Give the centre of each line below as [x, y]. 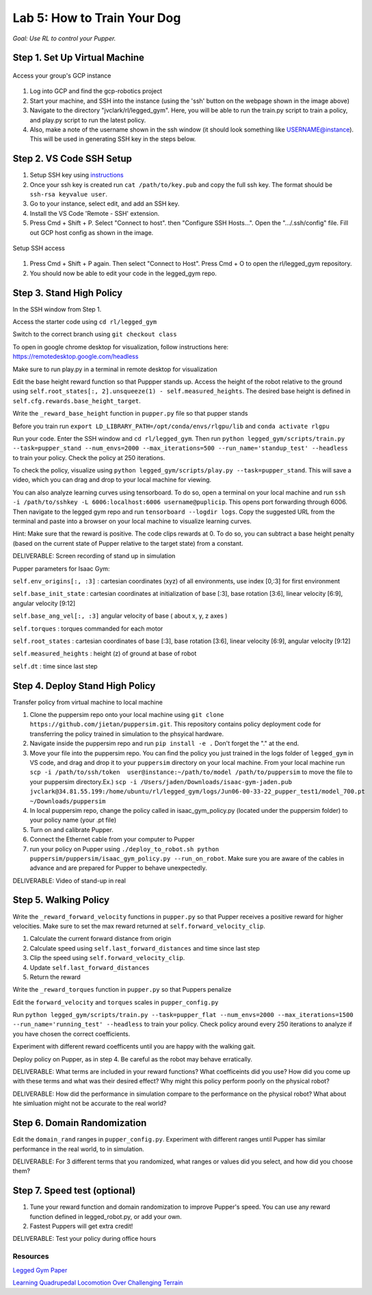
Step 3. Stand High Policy [68, 293]
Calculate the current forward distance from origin [101, 939]
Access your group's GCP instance [62, 75]
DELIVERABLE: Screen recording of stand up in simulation [94, 556]
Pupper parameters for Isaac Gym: [61, 568]
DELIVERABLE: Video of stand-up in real [69, 881]
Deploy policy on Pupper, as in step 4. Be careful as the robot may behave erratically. [133, 1059]
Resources [31, 1257]
